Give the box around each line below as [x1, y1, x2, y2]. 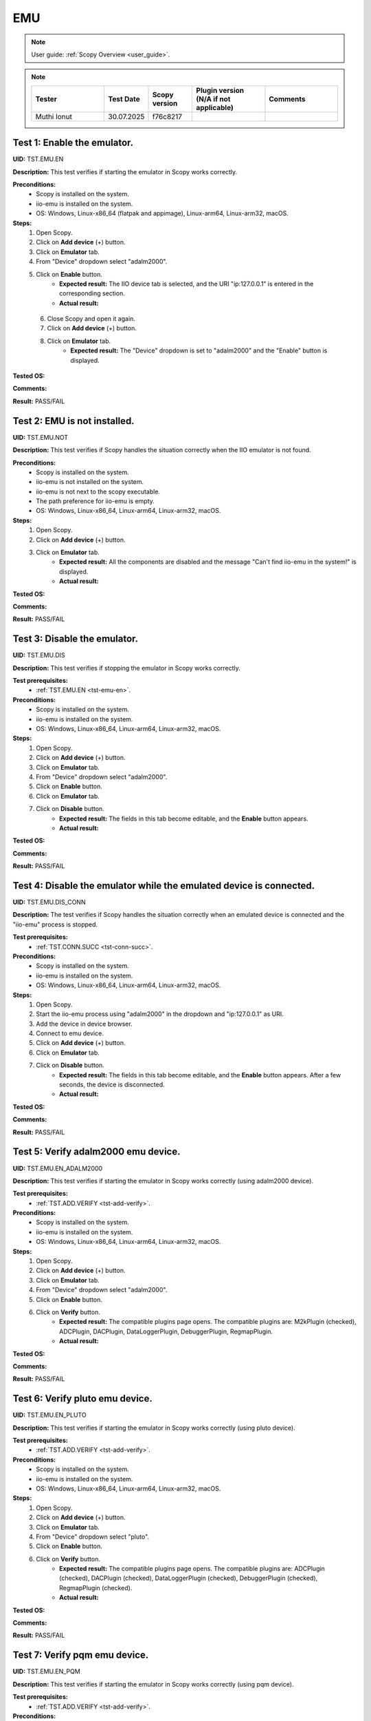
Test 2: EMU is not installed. [12, 415, 135, 427]
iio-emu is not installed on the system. [36, 478, 144, 486]
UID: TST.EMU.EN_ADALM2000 [12, 1164, 103, 1172]
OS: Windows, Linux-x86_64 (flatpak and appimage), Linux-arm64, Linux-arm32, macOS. [36, 209, 289, 218]
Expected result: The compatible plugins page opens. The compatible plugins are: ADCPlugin [59, 1565, 326, 1573]
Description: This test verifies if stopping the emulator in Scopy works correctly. [12, 664, 240, 672]
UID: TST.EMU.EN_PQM [12, 1667, 80, 1676]
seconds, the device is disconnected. [59, 1081, 165, 1089]
